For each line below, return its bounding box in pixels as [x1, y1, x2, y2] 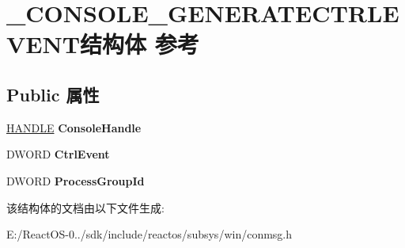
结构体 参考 [80, 28, 199, 60]
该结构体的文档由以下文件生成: [6, 199, 165, 216]
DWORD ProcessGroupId [6, 172, 145, 189]
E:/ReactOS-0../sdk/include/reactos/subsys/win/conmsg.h [6, 226, 293, 242]
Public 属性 [6, 82, 100, 106]
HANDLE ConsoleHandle [6, 119, 142, 135]
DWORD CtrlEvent [6, 146, 110, 162]
